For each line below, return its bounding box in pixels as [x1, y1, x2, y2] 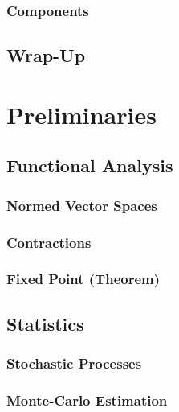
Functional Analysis [6, 153, 173, 178]
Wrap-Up [6, 43, 86, 68]
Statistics [6, 311, 84, 336]
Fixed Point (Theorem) [6, 269, 161, 289]
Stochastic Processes [6, 353, 142, 373]
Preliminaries [6, 97, 157, 130]
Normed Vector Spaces [6, 195, 157, 215]
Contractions [6, 232, 92, 252]
